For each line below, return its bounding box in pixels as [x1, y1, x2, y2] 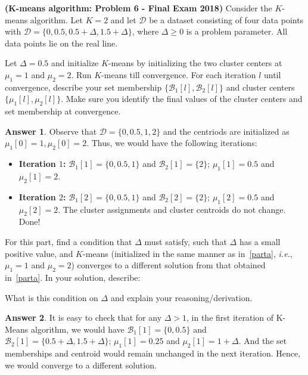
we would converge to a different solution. [5, 358, 157, 371]
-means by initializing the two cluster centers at [108, 57, 282, 69]
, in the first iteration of [186, 311, 274, 324]
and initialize [51, 57, 99, 69]
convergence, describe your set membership [5, 80, 162, 93]
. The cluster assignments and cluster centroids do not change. [58, 203, 286, 215]
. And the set [238, 334, 287, 347]
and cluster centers [226, 80, 295, 93]
